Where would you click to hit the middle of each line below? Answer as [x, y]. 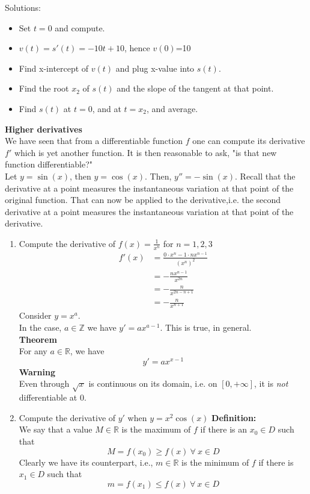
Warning [37, 371]
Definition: [234, 417]
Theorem [38, 339]
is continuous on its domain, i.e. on [153, 383]
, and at [107, 108]
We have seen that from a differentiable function [94, 141]
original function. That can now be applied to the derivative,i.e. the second [143, 200]
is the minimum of [215, 462]
